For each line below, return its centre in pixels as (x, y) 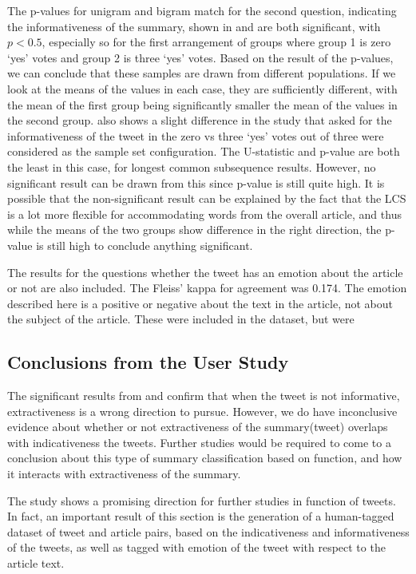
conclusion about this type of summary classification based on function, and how (205, 458)
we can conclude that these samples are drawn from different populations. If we (202, 73)
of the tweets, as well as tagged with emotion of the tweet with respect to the (196, 547)
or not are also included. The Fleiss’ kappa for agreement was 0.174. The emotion (207, 288)
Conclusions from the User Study (148, 362)
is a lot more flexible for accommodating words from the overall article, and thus (204, 214)
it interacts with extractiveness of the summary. (124, 474)
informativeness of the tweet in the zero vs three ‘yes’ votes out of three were (196, 135)
